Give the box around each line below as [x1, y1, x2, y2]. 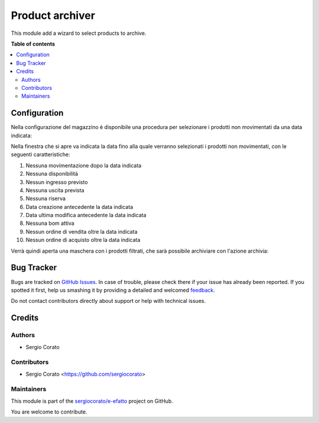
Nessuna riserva [25, 195, 66, 202]
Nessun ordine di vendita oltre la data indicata [25, 228, 138, 235]
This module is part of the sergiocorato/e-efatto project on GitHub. [11, 397, 174, 405]
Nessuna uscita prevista [25, 186, 84, 193]
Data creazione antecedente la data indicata [25, 203, 134, 210]
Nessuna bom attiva [25, 219, 75, 227]
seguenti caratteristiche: [11, 151, 70, 158]
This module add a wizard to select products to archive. [11, 30, 147, 37]
